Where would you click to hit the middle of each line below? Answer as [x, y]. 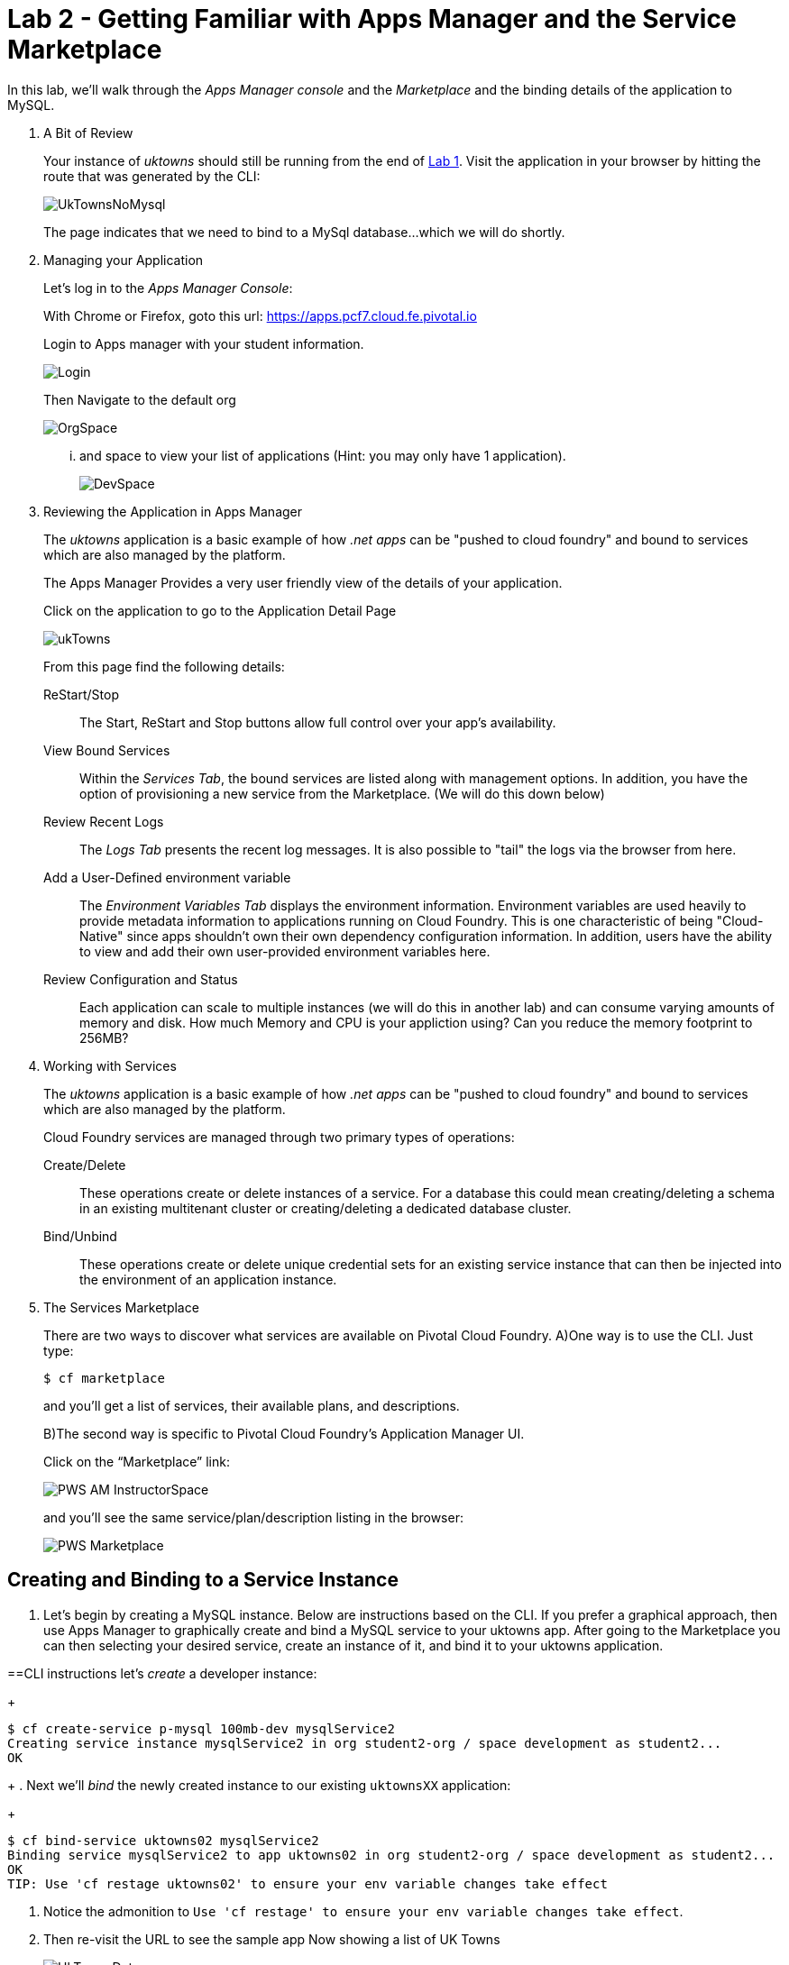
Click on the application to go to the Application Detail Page [220, 610]
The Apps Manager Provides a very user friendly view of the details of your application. [303, 582]
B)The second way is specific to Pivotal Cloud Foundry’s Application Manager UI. [284, 1433]
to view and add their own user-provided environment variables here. [285, 951]
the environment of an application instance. [208, 1279]
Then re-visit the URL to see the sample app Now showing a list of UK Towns [272, 1939]
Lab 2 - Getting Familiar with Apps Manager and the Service [372, 19]
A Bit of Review [88, 133]
